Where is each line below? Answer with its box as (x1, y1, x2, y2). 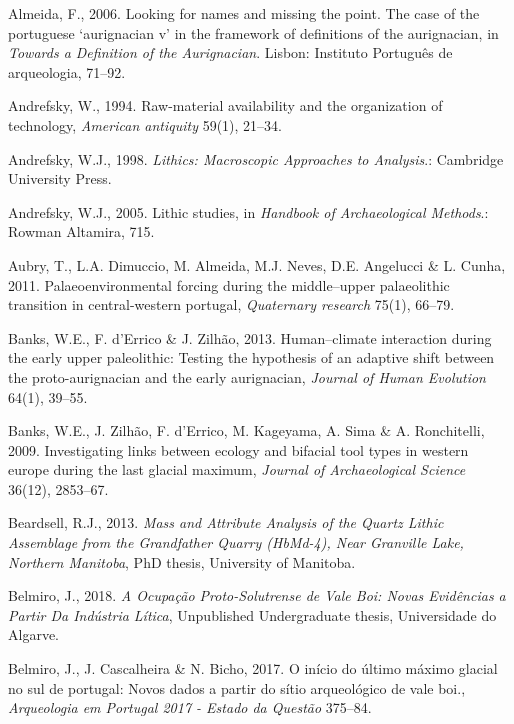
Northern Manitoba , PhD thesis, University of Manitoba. (8, 551, 356, 572)
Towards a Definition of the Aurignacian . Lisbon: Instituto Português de (8, 42, 453, 63)
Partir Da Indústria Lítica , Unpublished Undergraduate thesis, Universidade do (8, 604, 497, 625)
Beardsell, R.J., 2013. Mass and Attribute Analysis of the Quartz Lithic (8, 512, 444, 533)
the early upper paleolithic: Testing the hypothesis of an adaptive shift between (8, 347, 495, 368)
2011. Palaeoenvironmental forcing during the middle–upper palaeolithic (8, 274, 450, 295)
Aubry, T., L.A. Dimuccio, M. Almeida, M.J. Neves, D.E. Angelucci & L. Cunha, (8, 254, 506, 275)
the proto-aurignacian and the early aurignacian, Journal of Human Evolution (8, 366, 486, 387)
